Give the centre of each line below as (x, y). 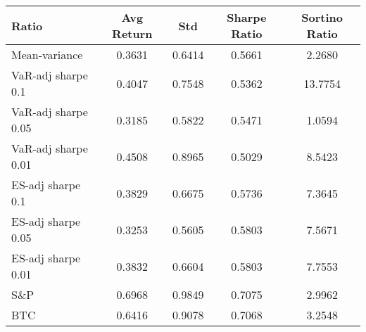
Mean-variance (47, 55)
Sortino (322, 17)
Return (132, 33)
